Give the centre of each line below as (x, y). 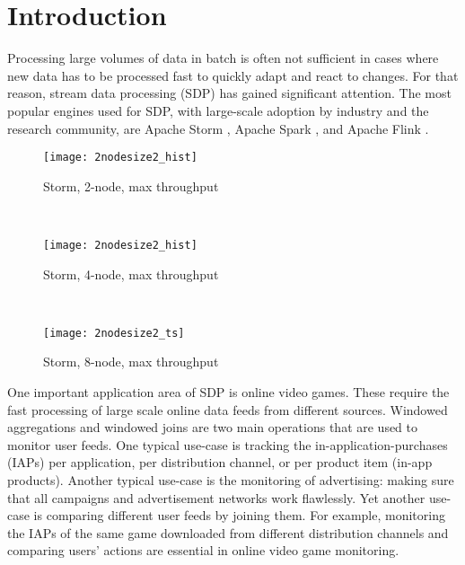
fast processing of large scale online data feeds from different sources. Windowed (228, 409)
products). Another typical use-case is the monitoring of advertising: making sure (231, 480)
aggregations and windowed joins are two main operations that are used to (213, 427)
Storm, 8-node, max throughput (131, 362)
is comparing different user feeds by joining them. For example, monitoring (239, 515)
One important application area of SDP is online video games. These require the (228, 392)
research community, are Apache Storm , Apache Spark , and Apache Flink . (218, 128)
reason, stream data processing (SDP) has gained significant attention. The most (229, 93)
